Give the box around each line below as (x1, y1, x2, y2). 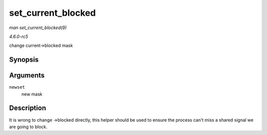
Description (9, 104, 46, 112)
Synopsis (9, 56, 39, 64)
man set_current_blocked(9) (9, 25, 67, 31)
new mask (21, 91, 43, 97)
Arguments (9, 71, 45, 80)
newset (9, 84, 25, 90)
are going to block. (9, 124, 48, 130)
